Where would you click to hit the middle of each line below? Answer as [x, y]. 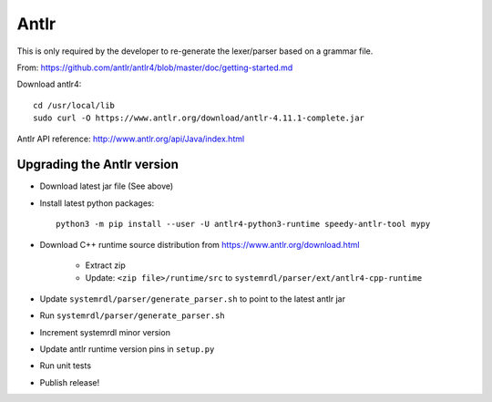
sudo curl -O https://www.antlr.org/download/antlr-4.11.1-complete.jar [199, 118]
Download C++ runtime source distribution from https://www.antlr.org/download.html [200, 244]
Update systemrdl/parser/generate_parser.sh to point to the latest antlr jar [193, 299]
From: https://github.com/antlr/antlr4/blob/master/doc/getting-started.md [155, 67]
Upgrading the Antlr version [98, 165]
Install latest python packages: [97, 203]
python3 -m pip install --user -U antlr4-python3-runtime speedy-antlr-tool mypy [243, 224]
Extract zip [106, 265]
